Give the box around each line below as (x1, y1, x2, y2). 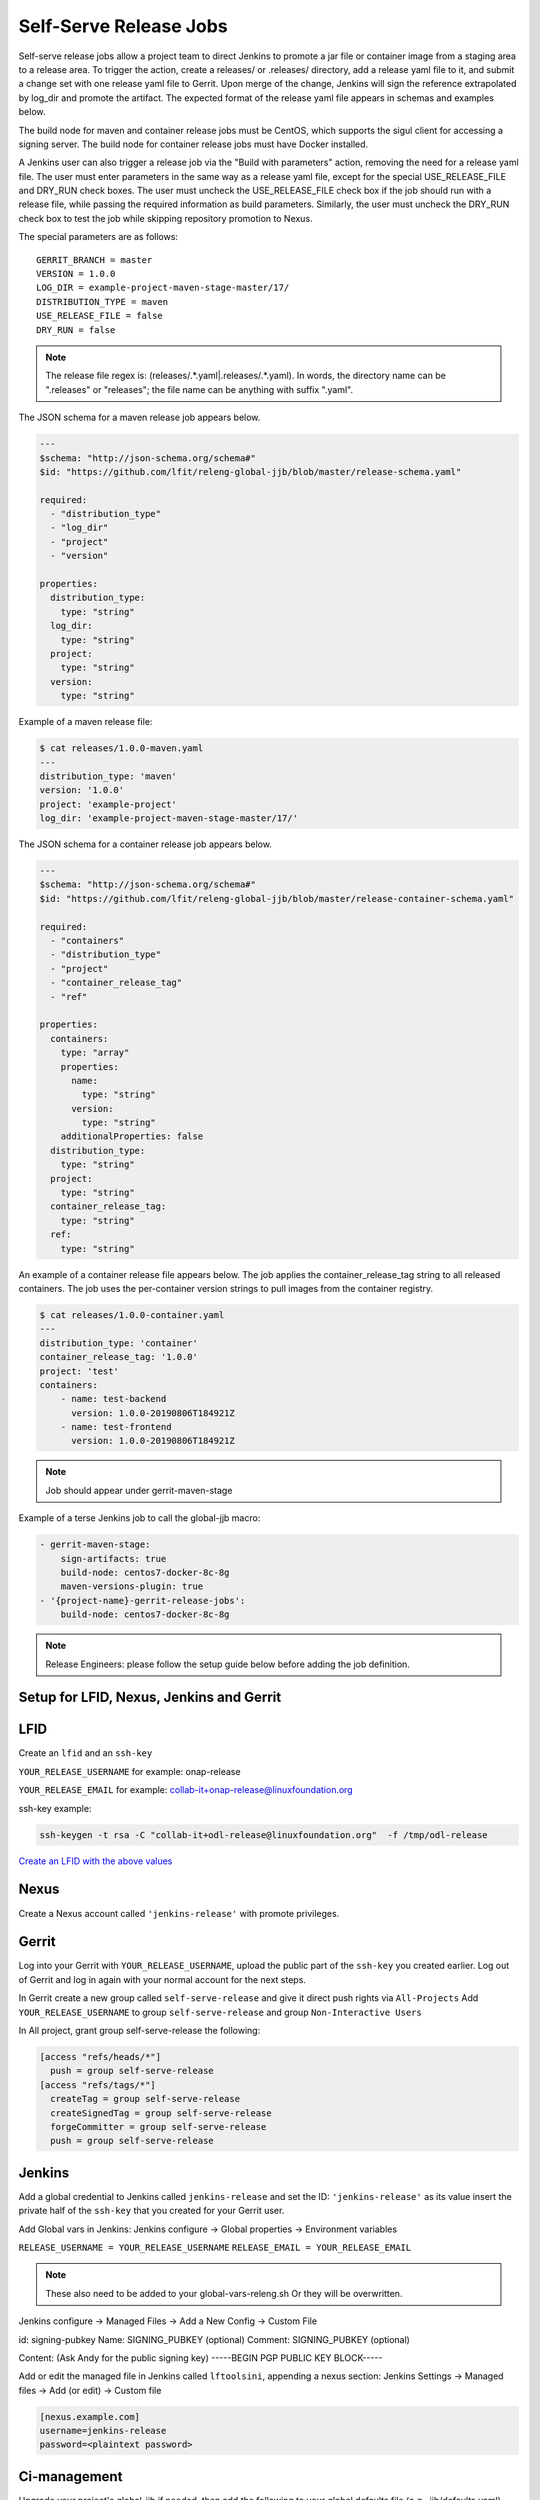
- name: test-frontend (60, 1421, 172, 1433)
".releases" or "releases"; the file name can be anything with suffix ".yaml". (45, 383, 354, 395)
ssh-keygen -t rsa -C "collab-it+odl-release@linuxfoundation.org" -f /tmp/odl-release (39, 1829, 489, 1840)
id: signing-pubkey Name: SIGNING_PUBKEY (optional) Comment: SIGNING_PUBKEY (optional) (18, 2333, 410, 2345)
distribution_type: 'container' (39, 1337, 199, 1349)
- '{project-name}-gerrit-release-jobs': (39, 1595, 246, 1606)
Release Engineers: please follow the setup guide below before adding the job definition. (45, 1658, 410, 1670)
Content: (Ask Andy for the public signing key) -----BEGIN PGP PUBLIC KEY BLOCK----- (18, 2351, 383, 2364)
